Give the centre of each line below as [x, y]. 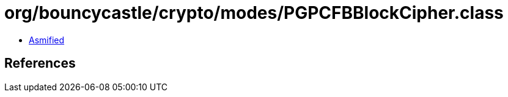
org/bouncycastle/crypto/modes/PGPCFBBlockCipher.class [254, 13]
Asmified [47, 40]
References [40, 63]
